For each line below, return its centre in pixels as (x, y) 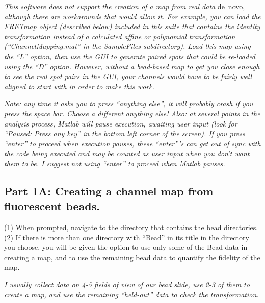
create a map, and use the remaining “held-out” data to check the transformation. (131, 294)
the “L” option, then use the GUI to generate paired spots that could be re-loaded (130, 56)
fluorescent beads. (52, 206)
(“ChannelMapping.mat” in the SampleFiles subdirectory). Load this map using (127, 46)
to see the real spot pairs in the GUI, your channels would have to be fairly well (128, 76)
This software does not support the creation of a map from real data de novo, (125, 6)
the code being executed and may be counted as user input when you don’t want (127, 153)
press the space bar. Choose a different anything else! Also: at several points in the (132, 113)
